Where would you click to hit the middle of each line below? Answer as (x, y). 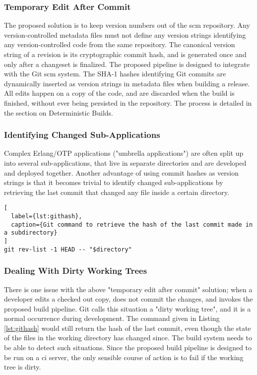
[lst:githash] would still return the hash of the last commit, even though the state (128, 328)
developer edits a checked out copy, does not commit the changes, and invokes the (128, 299)
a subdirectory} (31, 233)
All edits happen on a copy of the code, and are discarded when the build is (119, 93)
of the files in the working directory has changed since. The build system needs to (128, 338)
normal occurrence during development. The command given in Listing (112, 318)
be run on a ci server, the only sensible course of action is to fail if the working (124, 357)
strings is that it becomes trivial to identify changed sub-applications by (114, 182)
